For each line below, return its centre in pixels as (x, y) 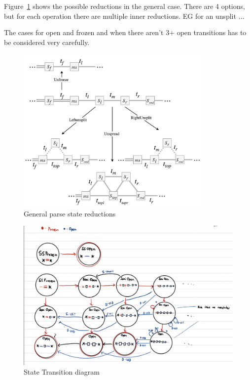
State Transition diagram (62, 372)
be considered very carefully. (47, 42)
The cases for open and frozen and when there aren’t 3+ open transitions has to (125, 32)
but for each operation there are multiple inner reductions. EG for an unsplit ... (124, 16)
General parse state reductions (70, 213)
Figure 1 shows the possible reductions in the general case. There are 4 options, (125, 6)
